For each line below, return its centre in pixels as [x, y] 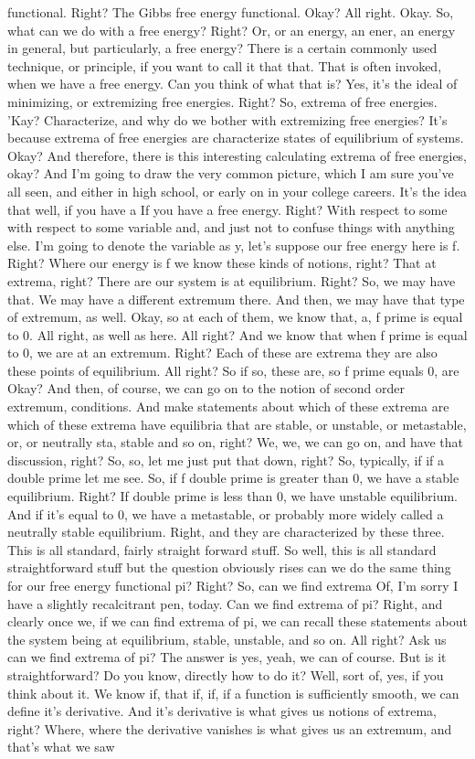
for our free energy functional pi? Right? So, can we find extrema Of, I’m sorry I [233, 585]
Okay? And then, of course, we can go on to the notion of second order [206, 388]
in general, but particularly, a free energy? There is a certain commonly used [222, 48]
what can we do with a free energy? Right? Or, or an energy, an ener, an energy [232, 30]
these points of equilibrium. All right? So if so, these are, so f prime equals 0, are [233, 370]
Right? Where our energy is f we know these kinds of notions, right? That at [222, 263]
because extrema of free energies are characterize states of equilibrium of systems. [236, 138]
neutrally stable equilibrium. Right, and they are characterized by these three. [226, 532]
